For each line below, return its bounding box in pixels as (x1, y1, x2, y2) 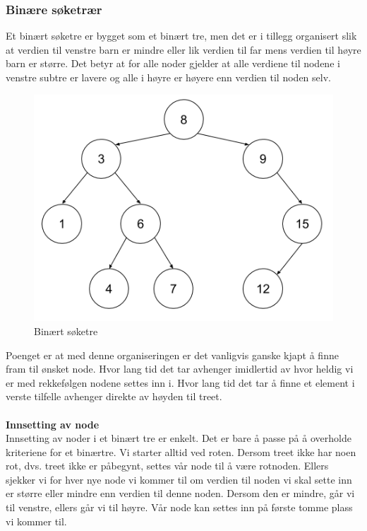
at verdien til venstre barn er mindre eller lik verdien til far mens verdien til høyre (6, 42, 361, 57)
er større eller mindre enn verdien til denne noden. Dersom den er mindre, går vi (6, 486, 355, 501)
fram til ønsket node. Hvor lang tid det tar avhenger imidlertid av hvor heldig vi (6, 361, 354, 376)
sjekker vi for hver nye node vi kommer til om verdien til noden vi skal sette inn (6, 472, 352, 486)
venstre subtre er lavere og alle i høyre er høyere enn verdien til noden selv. (6, 70, 331, 84)
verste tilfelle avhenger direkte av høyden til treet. (6, 389, 222, 404)
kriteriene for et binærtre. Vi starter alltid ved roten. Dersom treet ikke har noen (6, 444, 356, 459)
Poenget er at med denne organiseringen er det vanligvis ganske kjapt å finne (6, 347, 339, 362)
